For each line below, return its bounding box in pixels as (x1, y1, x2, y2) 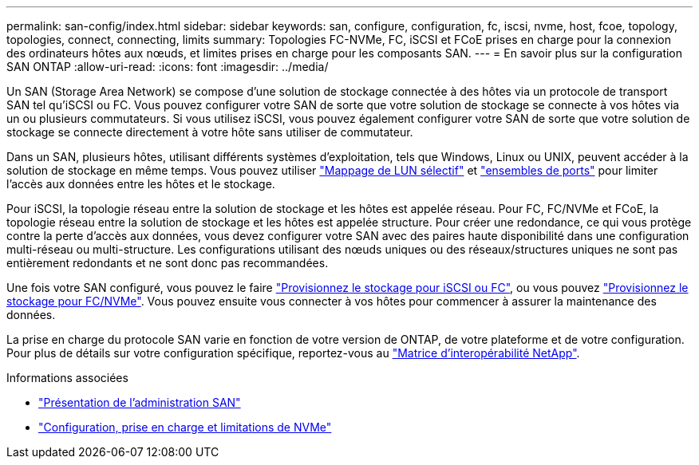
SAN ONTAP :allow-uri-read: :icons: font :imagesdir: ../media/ (6, 60, 329, 73)
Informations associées (6, 371, 128, 384)
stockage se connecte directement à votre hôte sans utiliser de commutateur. (6, 125, 413, 139)
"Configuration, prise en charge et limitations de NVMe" (38, 420, 332, 434)
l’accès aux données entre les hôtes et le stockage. (6, 177, 275, 191)
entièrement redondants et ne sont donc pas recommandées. (6, 256, 329, 270)
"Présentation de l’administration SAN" (38, 396, 241, 409)
